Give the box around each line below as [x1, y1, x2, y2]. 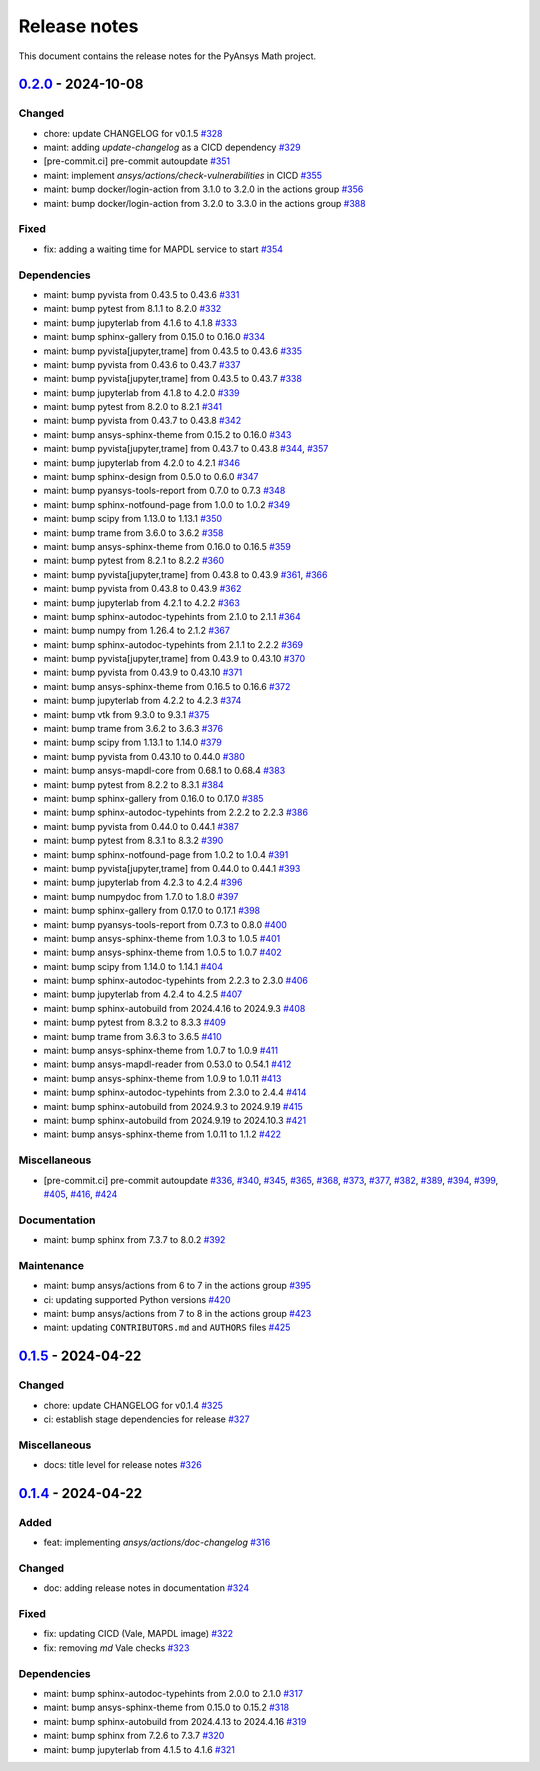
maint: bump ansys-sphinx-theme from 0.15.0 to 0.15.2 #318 [43, 1701, 290, 1714]
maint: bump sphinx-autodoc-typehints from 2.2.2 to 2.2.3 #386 [43, 806, 309, 819]
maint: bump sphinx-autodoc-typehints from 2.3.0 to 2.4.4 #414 [43, 1086, 307, 1099]
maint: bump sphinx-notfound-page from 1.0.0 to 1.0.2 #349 [43, 498, 291, 510]
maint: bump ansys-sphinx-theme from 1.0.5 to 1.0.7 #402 [43, 946, 282, 959]
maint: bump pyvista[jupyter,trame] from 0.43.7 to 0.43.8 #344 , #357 [43, 443, 329, 455]
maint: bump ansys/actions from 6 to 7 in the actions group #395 [43, 1280, 312, 1292]
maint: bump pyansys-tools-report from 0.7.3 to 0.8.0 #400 [43, 918, 287, 930]
